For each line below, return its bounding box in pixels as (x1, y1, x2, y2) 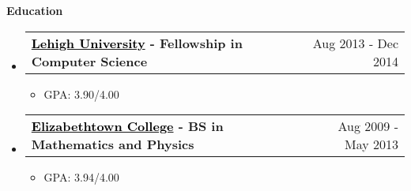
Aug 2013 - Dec (312, 33, 398, 52)
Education (6, 2, 63, 18)
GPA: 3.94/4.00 (43, 169, 119, 185)
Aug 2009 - (337, 117, 398, 136)
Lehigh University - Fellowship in (31, 33, 243, 52)
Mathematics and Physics (31, 135, 194, 154)
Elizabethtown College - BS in (31, 117, 224, 136)
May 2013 (344, 135, 398, 154)
